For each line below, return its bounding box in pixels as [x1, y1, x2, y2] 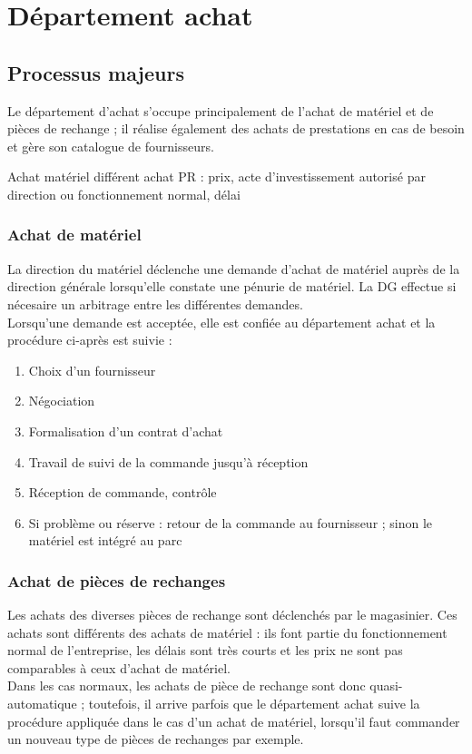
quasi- [369, 676, 403, 695]
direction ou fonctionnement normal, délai [7, 184, 241, 203]
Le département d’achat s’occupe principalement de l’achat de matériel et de [7, 101, 434, 120]
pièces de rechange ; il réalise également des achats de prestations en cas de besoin [7, 119, 465, 138]
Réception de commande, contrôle [28, 483, 217, 502]
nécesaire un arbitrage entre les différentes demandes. [7, 294, 303, 313]
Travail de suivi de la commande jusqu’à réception [28, 452, 309, 471]
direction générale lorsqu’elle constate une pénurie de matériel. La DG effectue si [7, 277, 457, 296]
